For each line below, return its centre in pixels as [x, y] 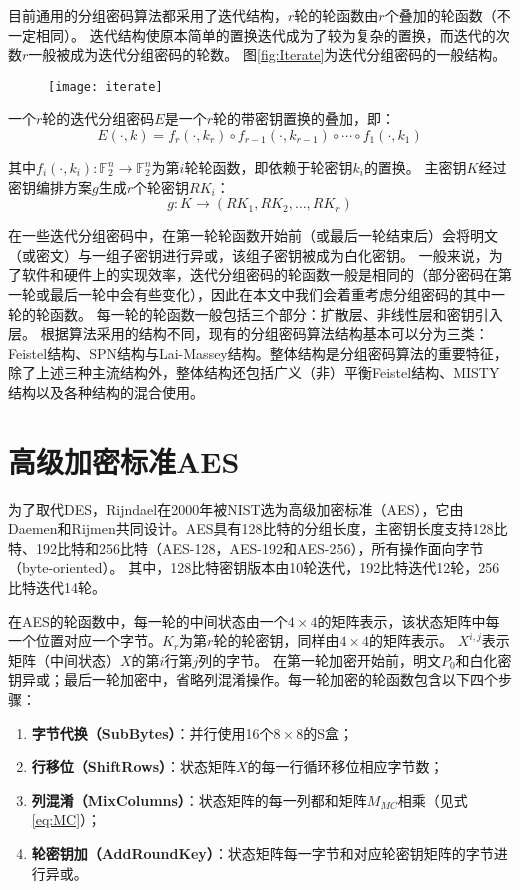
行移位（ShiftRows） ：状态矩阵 [134, 766]
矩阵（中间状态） [64, 659]
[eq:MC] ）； [66, 819]
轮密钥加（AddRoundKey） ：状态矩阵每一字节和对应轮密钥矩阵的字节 [262, 853]
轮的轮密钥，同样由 [276, 640]
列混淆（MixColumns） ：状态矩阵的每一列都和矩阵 [199, 799]
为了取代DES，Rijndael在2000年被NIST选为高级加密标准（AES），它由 [236, 508]
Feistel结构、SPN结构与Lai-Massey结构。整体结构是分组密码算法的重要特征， [258, 352]
